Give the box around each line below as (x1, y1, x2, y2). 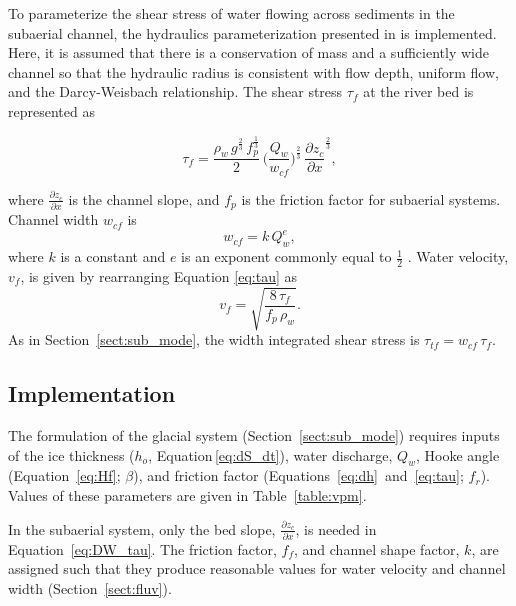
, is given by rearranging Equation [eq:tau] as (20, 266, 298, 287)
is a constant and (60, 246, 166, 267)
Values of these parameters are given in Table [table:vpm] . (8, 484, 367, 505)
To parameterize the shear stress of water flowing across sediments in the (8, 3, 455, 23)
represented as (8, 100, 95, 121)
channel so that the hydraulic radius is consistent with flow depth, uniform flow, (8, 61, 499, 82)
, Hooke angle (415, 444, 500, 465)
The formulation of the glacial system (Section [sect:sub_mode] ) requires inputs (8, 424, 500, 445)
